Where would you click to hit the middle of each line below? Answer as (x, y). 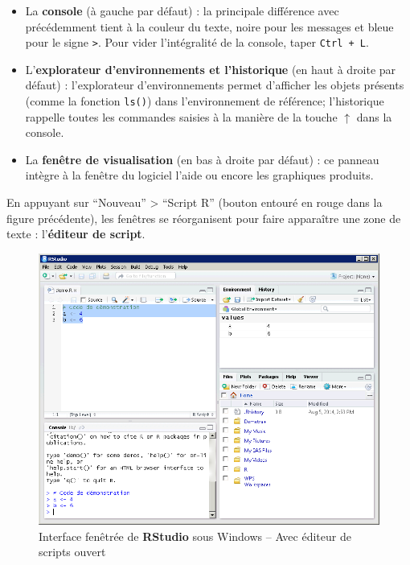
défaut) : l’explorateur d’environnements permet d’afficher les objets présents (215, 85)
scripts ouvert (72, 552)
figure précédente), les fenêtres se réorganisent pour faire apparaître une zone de (204, 218)
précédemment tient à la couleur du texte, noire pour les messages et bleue (209, 26)
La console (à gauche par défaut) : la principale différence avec (182, 10)
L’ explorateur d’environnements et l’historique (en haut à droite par (211, 69)
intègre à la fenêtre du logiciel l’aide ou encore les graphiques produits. (199, 175)
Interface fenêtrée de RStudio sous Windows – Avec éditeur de (195, 536)
